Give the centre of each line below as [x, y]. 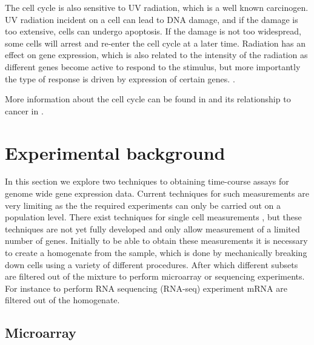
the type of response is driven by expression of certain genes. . [120, 78]
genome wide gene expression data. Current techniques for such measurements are [157, 193]
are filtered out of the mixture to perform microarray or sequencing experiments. [155, 276]
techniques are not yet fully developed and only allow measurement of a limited [152, 228]
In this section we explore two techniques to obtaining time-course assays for [147, 181]
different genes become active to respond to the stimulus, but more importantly [153, 66]
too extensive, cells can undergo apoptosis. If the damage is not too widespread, [153, 31]
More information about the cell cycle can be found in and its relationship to [148, 99]
